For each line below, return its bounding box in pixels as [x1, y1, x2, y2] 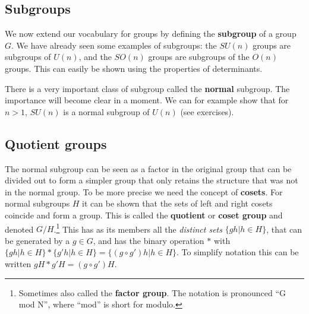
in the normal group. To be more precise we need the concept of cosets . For [5, 185, 283, 198]
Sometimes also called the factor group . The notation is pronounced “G [18, 286, 286, 299]
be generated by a [5, 234, 70, 246]
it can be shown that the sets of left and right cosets [82, 197, 273, 210]
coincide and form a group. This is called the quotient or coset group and [5, 208, 283, 221]
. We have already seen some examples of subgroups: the [11, 39, 217, 51]
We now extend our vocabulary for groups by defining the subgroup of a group [5, 27, 297, 40]
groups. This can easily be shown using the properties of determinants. [5, 62, 263, 74]
